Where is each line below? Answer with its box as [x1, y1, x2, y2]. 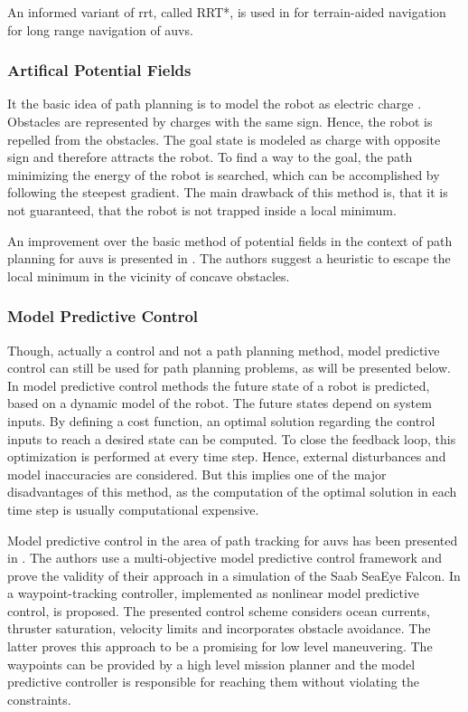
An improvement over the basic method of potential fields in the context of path [7, 231, 453, 250]
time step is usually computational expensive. [7, 499, 259, 518]
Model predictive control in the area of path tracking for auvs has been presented [7, 530, 458, 549]
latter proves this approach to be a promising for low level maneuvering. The [7, 637, 433, 656]
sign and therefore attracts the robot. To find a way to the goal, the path [7, 147, 413, 166]
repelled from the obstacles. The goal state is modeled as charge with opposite [7, 129, 441, 148]
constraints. [7, 689, 71, 708]
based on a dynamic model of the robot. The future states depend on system [7, 394, 432, 413]
